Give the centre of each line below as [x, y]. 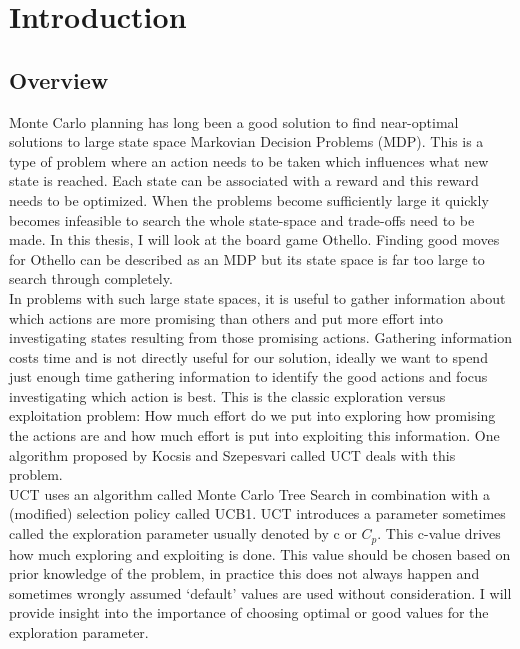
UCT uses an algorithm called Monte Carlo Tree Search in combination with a [249, 493]
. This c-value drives [439, 533]
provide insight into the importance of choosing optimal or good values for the [249, 612]
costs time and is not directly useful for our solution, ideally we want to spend [248, 356]
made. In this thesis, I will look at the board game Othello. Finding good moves [254, 239]
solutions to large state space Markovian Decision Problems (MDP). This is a [246, 141]
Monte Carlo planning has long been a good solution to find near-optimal [234, 121]
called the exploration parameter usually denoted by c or [183, 533]
